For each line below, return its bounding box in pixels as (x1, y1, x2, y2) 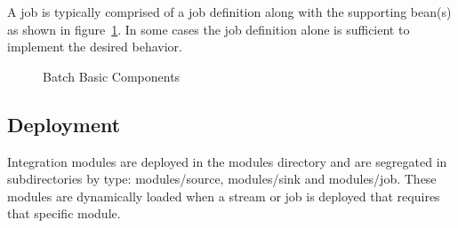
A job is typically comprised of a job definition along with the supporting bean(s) (7, 3, 452, 20)
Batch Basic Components (43, 67, 181, 85)
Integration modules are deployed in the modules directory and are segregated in (7, 152, 447, 170)
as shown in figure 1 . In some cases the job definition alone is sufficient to (7, 20, 410, 38)
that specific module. (7, 204, 121, 223)
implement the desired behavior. (7, 37, 182, 56)
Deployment (7, 110, 121, 138)
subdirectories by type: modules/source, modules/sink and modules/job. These (7, 169, 437, 188)
